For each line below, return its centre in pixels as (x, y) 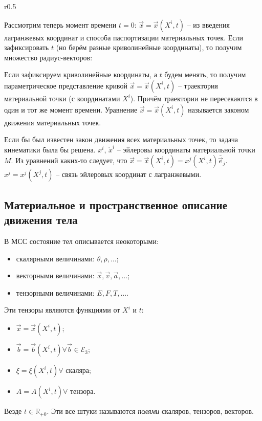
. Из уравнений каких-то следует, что (69, 160)
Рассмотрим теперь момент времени (60, 24)
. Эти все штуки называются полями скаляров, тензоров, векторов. (150, 411)
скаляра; (78, 370)
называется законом (219, 109)
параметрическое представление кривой (66, 85)
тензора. (83, 391)
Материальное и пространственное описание (116, 204)
